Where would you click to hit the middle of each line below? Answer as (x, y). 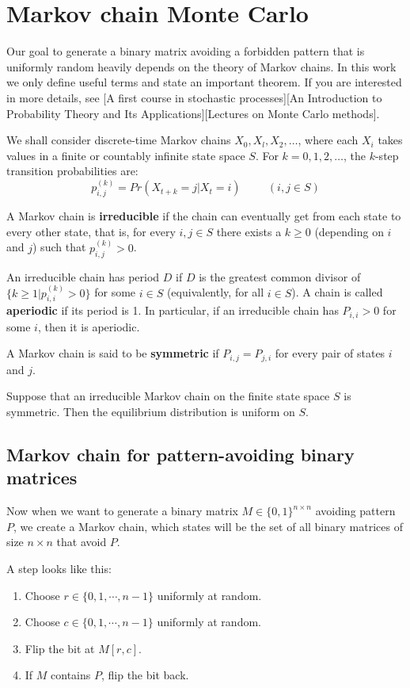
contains (71, 675)
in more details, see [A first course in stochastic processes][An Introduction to (194, 97)
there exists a (249, 231)
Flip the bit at (60, 648)
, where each (328, 140)
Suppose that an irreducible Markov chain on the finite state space (168, 396)
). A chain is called (337, 292)
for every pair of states (330, 353)
